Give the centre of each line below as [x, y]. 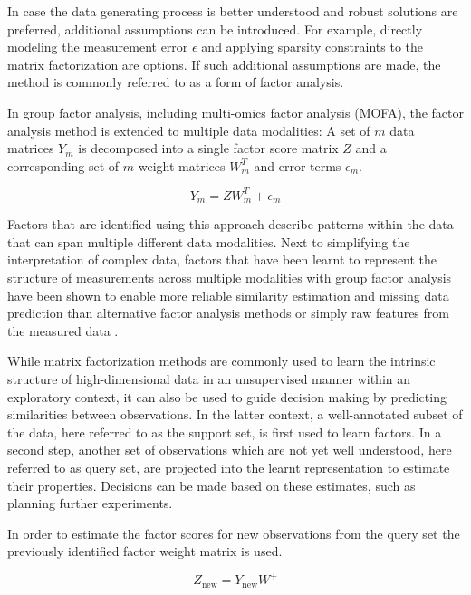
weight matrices [182, 165]
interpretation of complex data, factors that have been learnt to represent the [222, 259]
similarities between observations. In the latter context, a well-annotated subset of [235, 414]
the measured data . [63, 330]
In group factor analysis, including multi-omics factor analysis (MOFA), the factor [235, 112]
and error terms [298, 165]
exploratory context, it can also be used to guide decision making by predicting [227, 396]
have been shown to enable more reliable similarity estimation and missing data [228, 295]
